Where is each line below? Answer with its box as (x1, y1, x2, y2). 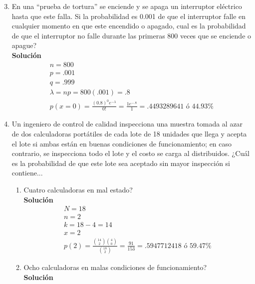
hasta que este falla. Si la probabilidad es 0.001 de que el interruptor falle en (11, 10, 246, 21)
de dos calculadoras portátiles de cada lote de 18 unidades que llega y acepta (11, 128, 247, 139)
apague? (11, 40, 37, 50)
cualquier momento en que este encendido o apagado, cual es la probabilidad (11, 20, 246, 31)
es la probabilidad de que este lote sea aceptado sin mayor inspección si (11, 157, 231, 168)
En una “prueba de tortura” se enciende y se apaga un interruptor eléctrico (11, 1, 242, 11)
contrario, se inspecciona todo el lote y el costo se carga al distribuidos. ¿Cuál (11, 148, 250, 158)
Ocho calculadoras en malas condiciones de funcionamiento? (23, 261, 207, 272)
